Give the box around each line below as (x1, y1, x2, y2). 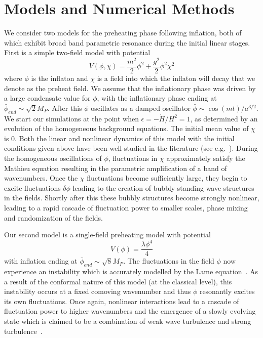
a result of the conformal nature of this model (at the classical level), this (4, 276, 232, 286)
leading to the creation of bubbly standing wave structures (72, 182, 254, 193)
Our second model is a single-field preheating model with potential (4, 229, 211, 240)
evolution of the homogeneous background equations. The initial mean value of (4, 123, 249, 134)
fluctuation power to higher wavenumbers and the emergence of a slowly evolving (4, 306, 256, 316)
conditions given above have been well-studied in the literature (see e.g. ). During (4, 143, 258, 153)
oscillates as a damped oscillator (91, 102, 191, 113)
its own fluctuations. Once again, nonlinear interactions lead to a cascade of (4, 295, 239, 306)
